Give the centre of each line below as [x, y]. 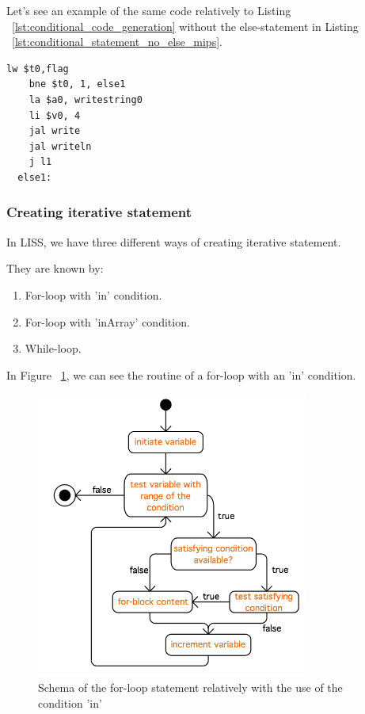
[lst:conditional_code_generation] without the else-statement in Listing [185, 26]
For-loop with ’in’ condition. [93, 294]
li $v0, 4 [55, 115]
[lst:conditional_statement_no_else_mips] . [117, 42]
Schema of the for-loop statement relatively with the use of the [190, 687]
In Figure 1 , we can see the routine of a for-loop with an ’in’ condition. [181, 374]
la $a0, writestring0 [86, 99]
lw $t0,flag [38, 69]
